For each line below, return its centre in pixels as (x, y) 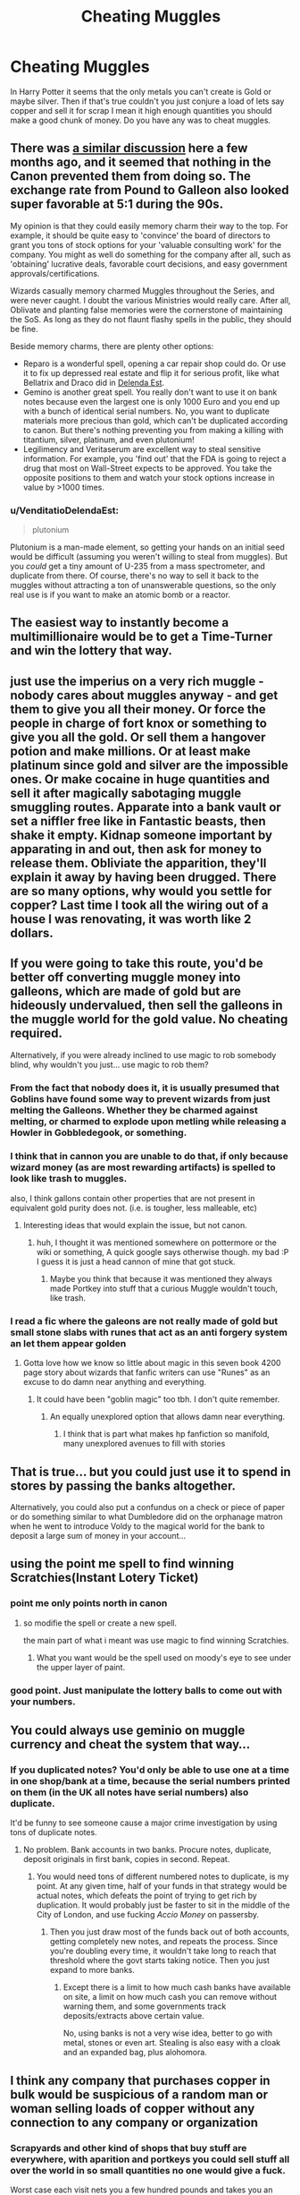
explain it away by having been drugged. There (143, 877)
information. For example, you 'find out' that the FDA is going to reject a (154, 458)
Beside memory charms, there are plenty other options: (112, 346)
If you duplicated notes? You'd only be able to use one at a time (150, 1770)
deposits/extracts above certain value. (133, 2016)
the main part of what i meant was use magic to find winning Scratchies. (156, 1640)
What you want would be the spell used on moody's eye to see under (164, 1657)
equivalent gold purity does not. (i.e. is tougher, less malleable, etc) (134, 1208)
